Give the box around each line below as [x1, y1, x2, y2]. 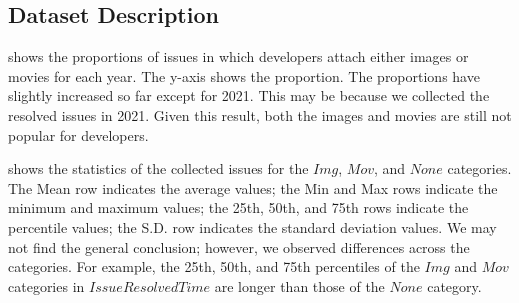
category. [427, 275, 482, 296]
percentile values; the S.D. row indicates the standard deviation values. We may [8, 216, 497, 237]
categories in [8, 275, 85, 296]
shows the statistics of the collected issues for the [8, 158, 309, 179]
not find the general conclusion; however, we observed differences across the [8, 236, 470, 257]
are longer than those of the [214, 275, 385, 296]
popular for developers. [8, 124, 149, 145]
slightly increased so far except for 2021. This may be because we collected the [8, 85, 490, 106]
